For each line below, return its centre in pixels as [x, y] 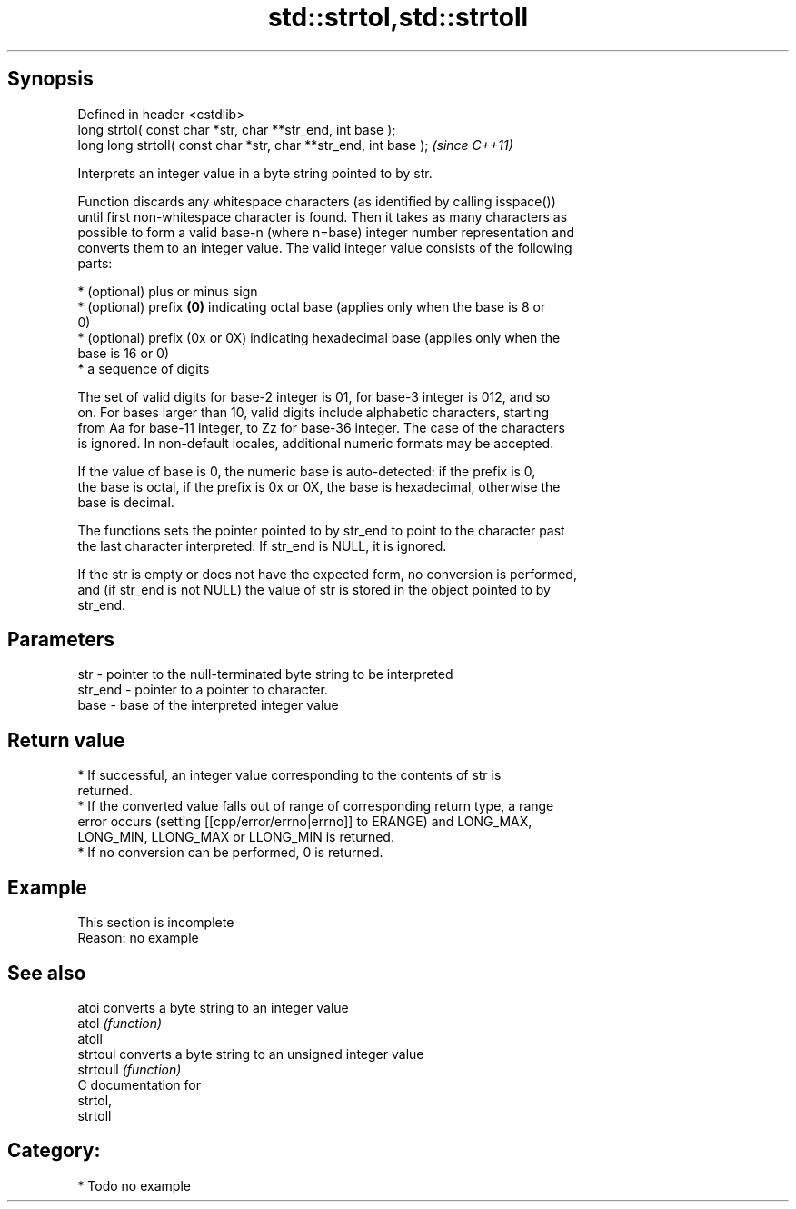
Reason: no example [138, 938]
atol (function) [120, 1023]
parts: [95, 263]
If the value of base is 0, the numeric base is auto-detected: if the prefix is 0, [307, 471]
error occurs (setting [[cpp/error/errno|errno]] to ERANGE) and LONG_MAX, [305, 822]
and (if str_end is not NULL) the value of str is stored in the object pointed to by [314, 589]
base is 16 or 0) [124, 353]
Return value [66, 740]
